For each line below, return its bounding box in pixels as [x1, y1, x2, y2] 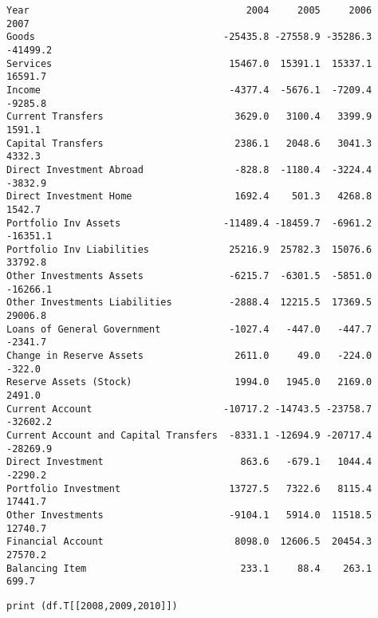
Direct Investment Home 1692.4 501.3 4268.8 [6, 191, 372, 203]
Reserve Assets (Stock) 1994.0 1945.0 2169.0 [6, 376, 372, 388]
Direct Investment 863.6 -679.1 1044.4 [6, 456, 372, 468]
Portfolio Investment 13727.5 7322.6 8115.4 [6, 482, 372, 494]
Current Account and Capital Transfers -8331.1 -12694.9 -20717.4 [6, 430, 372, 441]
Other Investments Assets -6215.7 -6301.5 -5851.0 [6, 270, 372, 282]
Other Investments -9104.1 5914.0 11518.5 [6, 509, 372, 521]
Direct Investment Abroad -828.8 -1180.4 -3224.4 [6, 163, 372, 175]
